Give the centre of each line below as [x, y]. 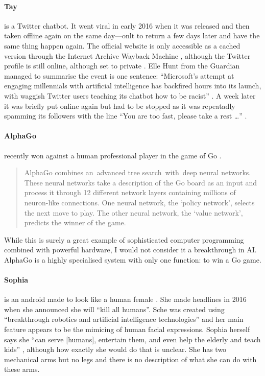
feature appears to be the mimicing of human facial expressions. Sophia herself [127, 329]
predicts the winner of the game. [75, 222]
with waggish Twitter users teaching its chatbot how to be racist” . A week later [130, 95]
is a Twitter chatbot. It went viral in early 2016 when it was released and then [127, 25]
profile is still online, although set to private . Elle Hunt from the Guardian [122, 66]
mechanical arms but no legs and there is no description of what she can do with [130, 359]
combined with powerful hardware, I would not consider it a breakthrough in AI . [130, 250]
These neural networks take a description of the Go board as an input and [140, 182]
